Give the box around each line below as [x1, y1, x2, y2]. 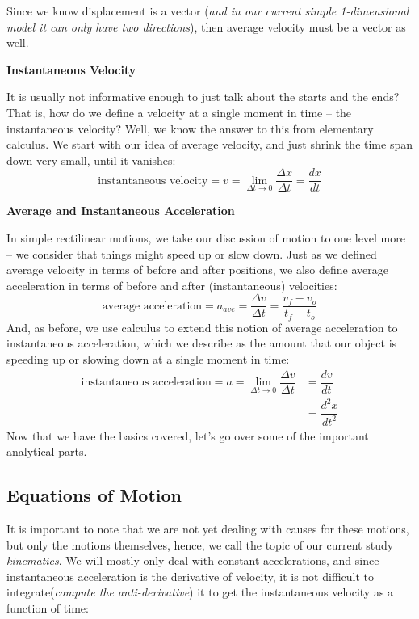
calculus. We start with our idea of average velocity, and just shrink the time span [6, 136, 413, 153]
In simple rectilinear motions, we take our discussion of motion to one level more [6, 229, 405, 246]
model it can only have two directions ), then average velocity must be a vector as [6, 18, 406, 35]
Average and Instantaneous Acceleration [6, 202, 235, 219]
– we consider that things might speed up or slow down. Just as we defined [6, 245, 377, 262]
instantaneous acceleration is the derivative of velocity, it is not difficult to [6, 567, 374, 584]
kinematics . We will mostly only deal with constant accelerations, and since [6, 552, 379, 569]
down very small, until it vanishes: [6, 151, 176, 168]
